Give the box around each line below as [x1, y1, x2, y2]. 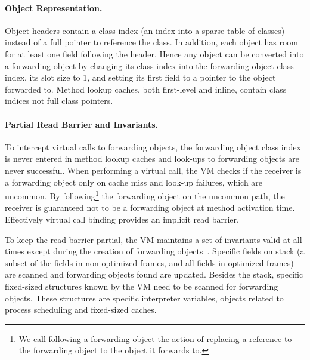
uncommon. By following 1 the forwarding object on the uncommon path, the [5, 188, 285, 202]
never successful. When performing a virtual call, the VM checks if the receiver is [5, 164, 302, 176]
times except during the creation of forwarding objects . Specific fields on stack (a [5, 245, 305, 257]
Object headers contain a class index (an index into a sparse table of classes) [5, 24, 285, 36]
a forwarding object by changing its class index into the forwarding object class [5, 59, 294, 72]
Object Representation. [5, 1, 103, 14]
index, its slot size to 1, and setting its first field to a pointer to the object [5, 71, 276, 84]
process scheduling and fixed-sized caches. [5, 303, 157, 316]
